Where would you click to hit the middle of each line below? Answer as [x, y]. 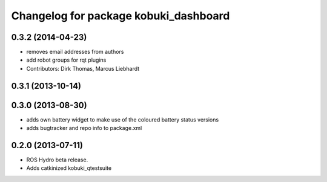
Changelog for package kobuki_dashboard [121, 16]
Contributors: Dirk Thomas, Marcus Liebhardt [83, 68]
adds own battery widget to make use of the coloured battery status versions [123, 119]
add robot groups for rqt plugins [66, 60]
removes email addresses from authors [75, 52]
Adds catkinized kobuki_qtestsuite [69, 168]
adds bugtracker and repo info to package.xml [84, 128]
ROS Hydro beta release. [57, 160]
